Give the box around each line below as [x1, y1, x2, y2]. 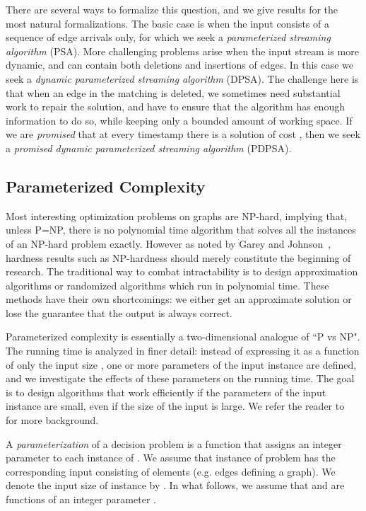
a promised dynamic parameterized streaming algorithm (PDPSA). [6, 140, 292, 155]
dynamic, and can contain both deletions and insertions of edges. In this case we [6, 57, 354, 72]
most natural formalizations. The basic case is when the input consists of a [6, 16, 329, 30]
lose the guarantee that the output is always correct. [6, 305, 232, 320]
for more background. [6, 413, 99, 427]
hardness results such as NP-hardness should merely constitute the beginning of [6, 250, 351, 265]
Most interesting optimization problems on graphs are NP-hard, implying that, [6, 208, 347, 223]
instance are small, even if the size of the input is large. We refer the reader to [6, 398, 345, 413]
